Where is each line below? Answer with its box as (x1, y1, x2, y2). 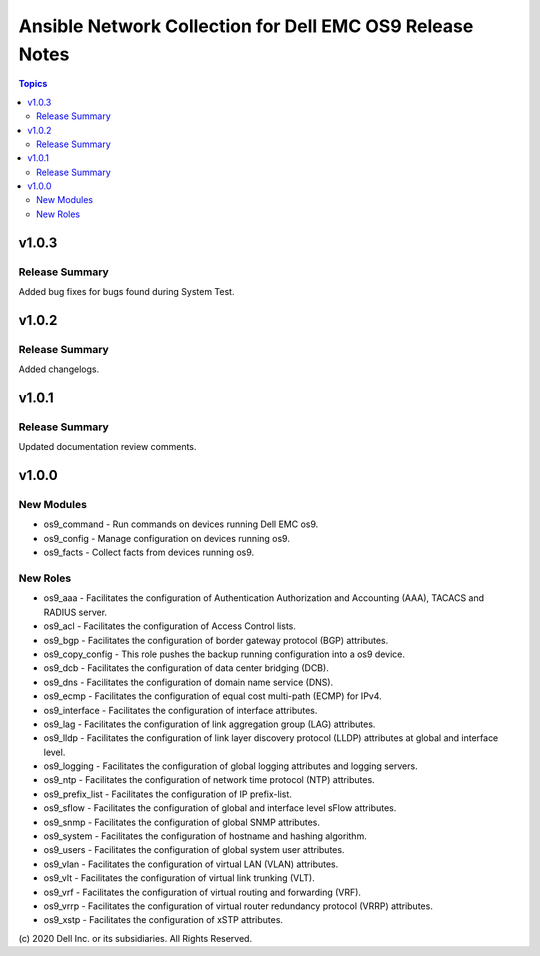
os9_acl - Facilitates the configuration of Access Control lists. (43, 620, 297, 632)
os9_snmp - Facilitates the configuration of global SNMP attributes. (43, 816, 320, 828)
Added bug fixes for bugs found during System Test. (18, 286, 235, 298)
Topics (18, 78, 48, 90)
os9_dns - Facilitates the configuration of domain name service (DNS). (43, 676, 334, 688)
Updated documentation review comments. (18, 441, 197, 453)
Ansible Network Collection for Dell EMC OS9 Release (18, 15, 474, 37)
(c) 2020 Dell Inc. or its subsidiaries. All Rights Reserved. (18, 932, 253, 944)
